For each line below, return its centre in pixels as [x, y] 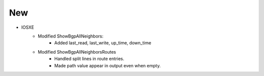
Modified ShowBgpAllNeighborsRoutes [77, 52]
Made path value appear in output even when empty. [108, 65]
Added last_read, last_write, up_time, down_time [103, 43]
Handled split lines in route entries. [89, 59]
